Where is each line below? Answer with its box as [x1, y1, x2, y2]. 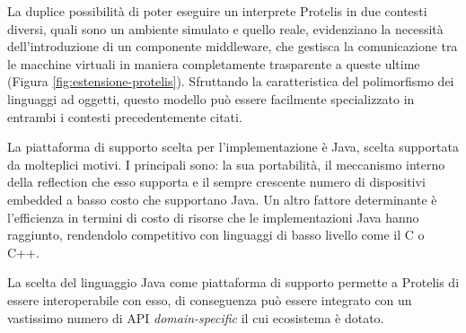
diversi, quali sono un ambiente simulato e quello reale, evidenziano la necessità [7, 19, 444, 38]
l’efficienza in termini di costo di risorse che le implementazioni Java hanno [7, 207, 419, 226]
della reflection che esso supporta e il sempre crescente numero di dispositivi [7, 172, 426, 191]
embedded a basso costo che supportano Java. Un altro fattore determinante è [7, 189, 437, 208]
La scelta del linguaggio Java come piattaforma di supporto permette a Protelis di [7, 273, 460, 292]
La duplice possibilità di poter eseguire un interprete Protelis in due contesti [7, 2, 427, 20]
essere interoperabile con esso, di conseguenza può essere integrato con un [7, 290, 412, 309]
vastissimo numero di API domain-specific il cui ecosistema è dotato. [7, 308, 384, 327]
